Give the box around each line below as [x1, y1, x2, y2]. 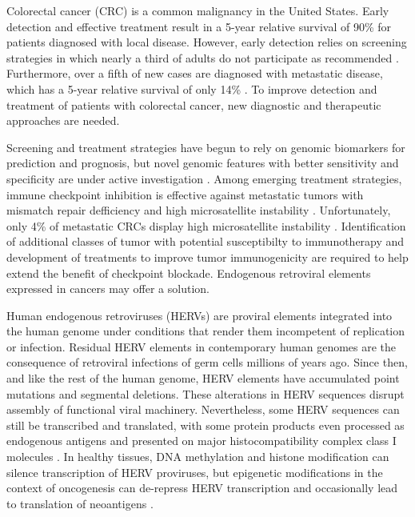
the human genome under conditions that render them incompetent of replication [6, 323, 405, 339]
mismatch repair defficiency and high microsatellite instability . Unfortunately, [6, 202, 391, 218]
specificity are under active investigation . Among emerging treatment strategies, [6, 170, 402, 186]
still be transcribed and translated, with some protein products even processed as [6, 416, 405, 433]
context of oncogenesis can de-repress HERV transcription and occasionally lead [6, 479, 398, 496]
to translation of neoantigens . [6, 495, 154, 511]
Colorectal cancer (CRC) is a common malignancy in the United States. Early [6, 2, 389, 18]
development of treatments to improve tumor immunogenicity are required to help [6, 248, 409, 265]
